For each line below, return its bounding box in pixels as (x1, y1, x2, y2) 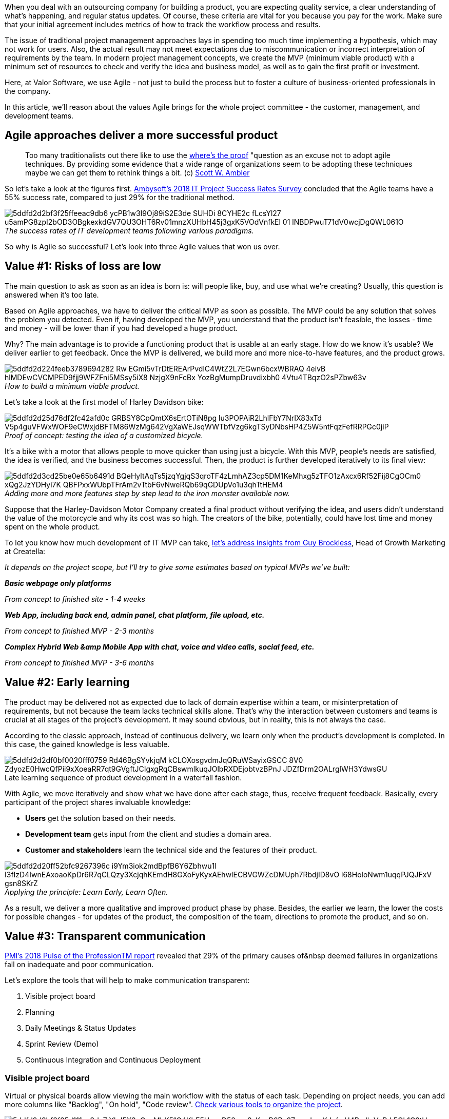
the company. (5, 87, 51, 95)
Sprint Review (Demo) (25, 1039, 99, 1049)
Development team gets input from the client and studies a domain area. (25, 829, 271, 838)
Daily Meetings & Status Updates (25, 1024, 136, 1033)
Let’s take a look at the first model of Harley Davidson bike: (5, 397, 204, 406)
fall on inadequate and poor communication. (5, 960, 154, 969)
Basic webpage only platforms (5, 578, 111, 587)
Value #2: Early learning (5, 676, 130, 689)
